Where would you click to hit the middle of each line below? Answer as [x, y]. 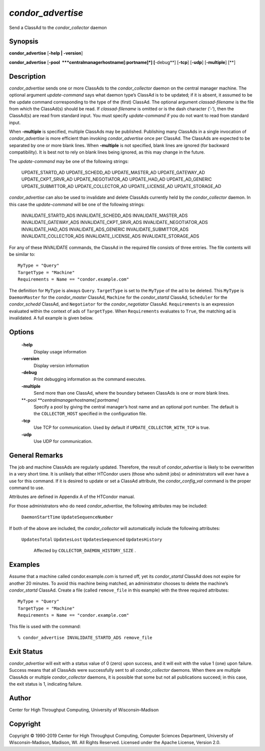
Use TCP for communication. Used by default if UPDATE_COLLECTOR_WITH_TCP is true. [122, 428]
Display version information [61, 365]
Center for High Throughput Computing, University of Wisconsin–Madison [84, 710]
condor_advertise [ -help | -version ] [46, 53]
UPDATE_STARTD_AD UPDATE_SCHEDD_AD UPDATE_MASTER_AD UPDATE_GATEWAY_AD [113, 173]
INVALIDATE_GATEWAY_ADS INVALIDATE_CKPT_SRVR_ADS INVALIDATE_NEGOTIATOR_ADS [115, 222]
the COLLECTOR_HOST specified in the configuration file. [90, 414]
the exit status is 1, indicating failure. [46, 684]
